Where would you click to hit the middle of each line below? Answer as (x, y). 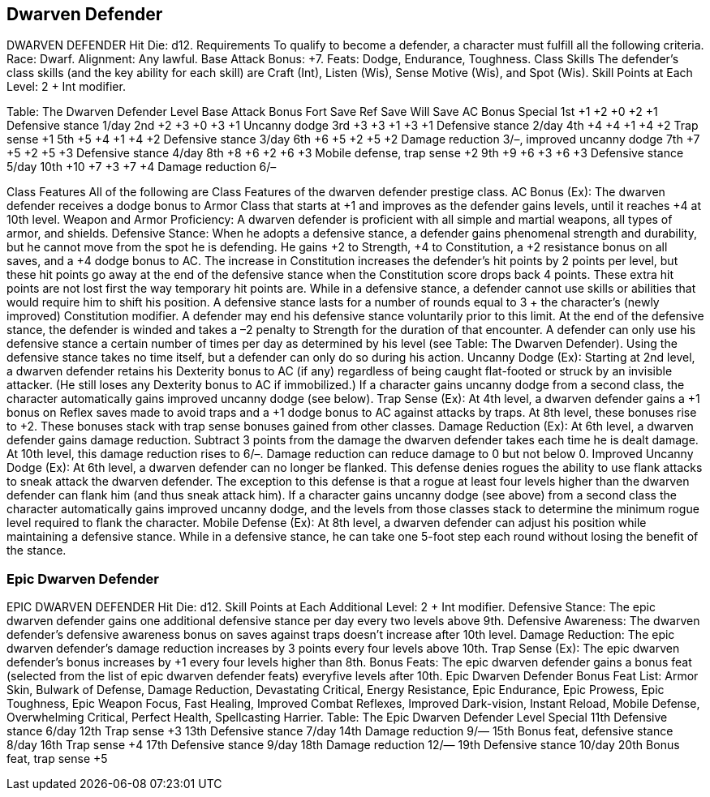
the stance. (37, 551)
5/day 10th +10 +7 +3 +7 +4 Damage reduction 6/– (142, 167)
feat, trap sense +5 (57, 759)
